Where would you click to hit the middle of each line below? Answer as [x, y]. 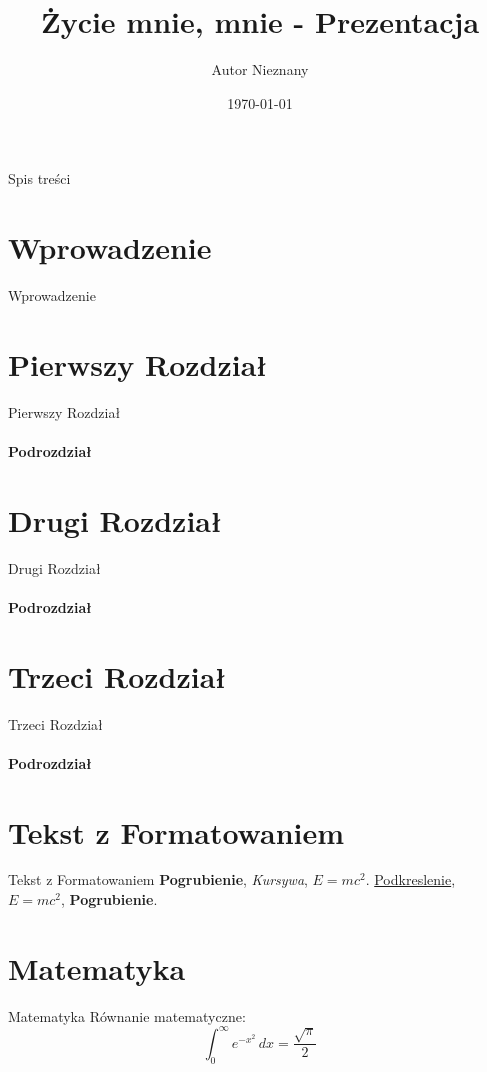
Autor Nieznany [260, 69]
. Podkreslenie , [410, 879]
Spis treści [39, 178]
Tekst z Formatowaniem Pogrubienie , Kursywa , [158, 879]
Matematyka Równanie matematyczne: [127, 1015]
